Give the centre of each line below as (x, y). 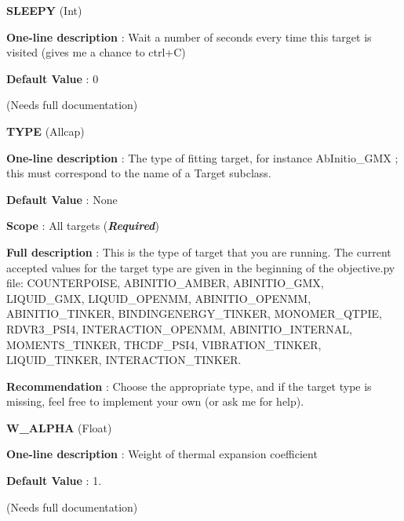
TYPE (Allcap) (45, 131)
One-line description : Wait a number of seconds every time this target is (189, 36)
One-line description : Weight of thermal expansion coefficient (162, 454)
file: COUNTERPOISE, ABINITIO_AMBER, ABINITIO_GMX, (165, 283)
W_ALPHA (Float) (59, 427)
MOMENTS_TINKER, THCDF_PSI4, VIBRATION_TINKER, (164, 344)
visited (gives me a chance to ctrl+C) (96, 52)
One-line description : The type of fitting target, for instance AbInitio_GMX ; (202, 157)
